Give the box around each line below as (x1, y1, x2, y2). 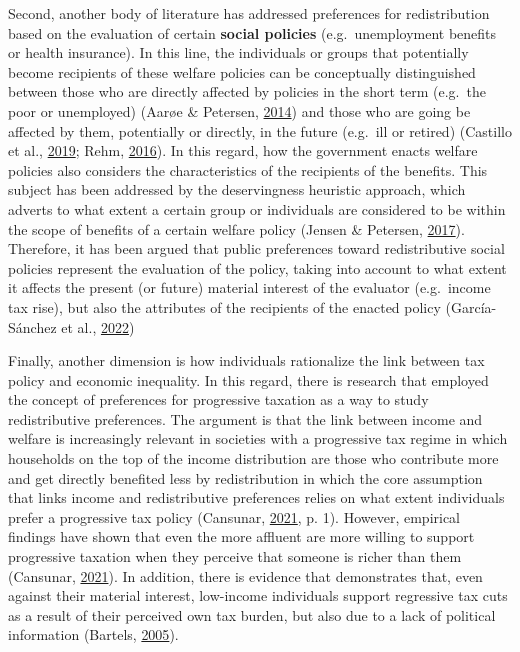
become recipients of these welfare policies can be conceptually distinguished (8, 61, 476, 82)
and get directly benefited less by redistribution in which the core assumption (8, 467, 483, 488)
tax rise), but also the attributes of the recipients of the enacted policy (8, 296, 441, 317)
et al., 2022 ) (61, 316, 135, 337)
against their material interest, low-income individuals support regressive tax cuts (8, 585, 508, 606)
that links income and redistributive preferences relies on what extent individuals (8, 487, 505, 508)
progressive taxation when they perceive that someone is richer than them (8, 546, 462, 567)
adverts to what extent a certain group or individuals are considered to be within (8, 198, 506, 219)
